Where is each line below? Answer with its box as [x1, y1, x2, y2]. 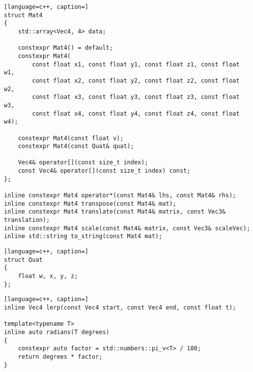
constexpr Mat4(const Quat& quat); [18, 143, 134, 150]
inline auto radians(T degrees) [4, 328, 110, 336]
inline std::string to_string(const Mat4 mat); [4, 233, 163, 240]
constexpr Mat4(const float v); [18, 134, 124, 142]
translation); [4, 217, 50, 224]
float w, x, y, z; [18, 273, 78, 279]
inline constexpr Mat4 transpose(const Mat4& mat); [4, 200, 176, 207]
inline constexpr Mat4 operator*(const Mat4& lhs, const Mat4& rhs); [4, 192, 236, 199]
